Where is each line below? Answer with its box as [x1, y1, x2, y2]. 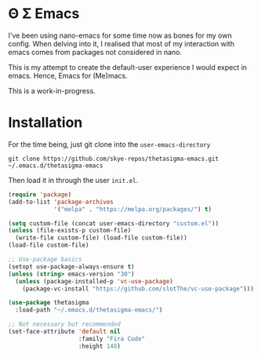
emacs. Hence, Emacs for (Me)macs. [8, 71, 128, 80]
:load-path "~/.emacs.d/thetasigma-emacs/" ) [15, 306, 163, 314]
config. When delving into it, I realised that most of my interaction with [8, 38, 235, 48]
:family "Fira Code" [78, 334, 146, 342]
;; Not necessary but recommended [8, 320, 121, 328]
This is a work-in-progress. [8, 86, 96, 95]
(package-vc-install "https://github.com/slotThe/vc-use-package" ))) [22, 284, 255, 293]
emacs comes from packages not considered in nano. [8, 47, 183, 57]
